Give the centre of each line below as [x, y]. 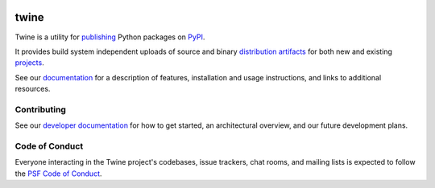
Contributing [40, 109]
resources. [33, 89]
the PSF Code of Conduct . [58, 174]
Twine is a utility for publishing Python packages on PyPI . [110, 37]
